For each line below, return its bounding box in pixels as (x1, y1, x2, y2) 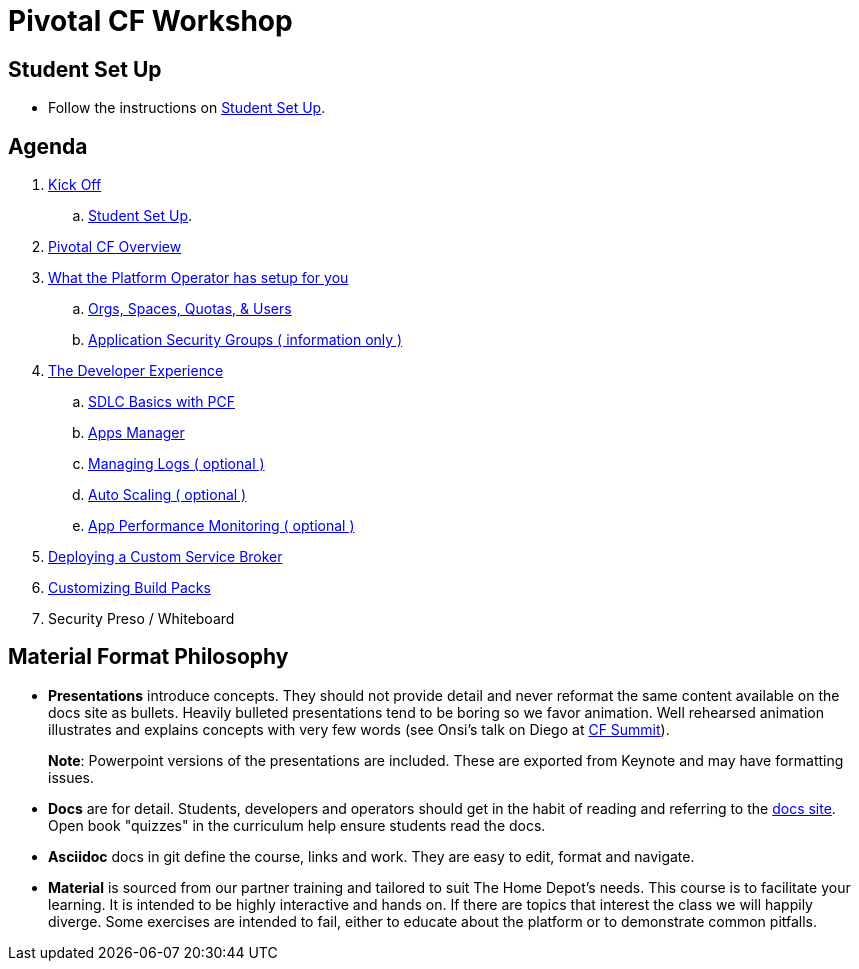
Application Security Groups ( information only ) (88, 331, 403, 349)
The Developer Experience (48, 362, 224, 380)
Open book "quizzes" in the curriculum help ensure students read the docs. (48, 816, 546, 834)
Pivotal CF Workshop (8, 4, 293, 38)
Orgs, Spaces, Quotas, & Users (88, 300, 292, 318)
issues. (48, 768, 95, 786)
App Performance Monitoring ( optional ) (88, 517, 355, 535)
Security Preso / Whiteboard (48, 610, 235, 628)
